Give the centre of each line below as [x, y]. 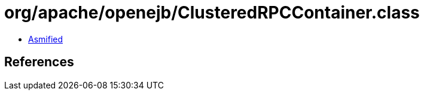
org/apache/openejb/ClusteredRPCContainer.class [212, 13]
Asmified [46, 39]
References [39, 62]
